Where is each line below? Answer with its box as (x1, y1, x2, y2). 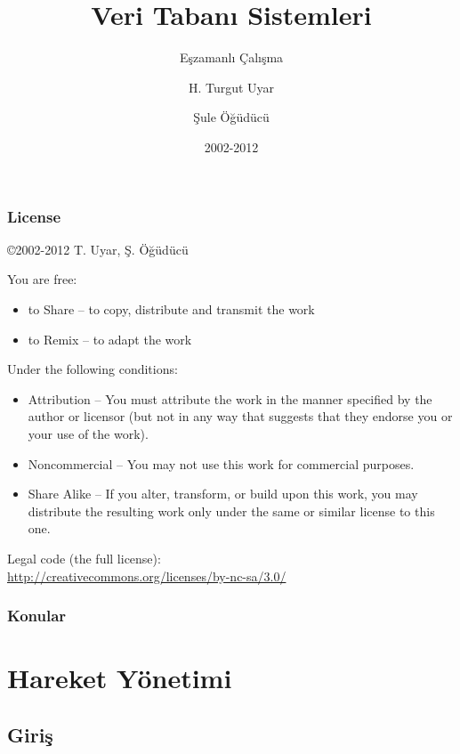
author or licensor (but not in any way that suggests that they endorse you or (28, 407, 453, 426)
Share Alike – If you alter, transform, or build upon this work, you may (28, 484, 418, 503)
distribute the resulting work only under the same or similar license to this (28, 501, 435, 520)
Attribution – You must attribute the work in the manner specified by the (28, 389, 432, 408)
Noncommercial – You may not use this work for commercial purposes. (28, 454, 415, 473)
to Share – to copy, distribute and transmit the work (28, 299, 315, 318)
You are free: (7, 270, 77, 288)
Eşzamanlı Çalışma (179, 48, 284, 67)
